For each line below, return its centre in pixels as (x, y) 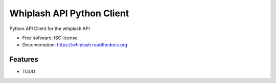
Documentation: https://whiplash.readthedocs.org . (75, 45)
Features (24, 59)
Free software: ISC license (50, 38)
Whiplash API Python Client (69, 13)
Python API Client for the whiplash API (50, 29)
